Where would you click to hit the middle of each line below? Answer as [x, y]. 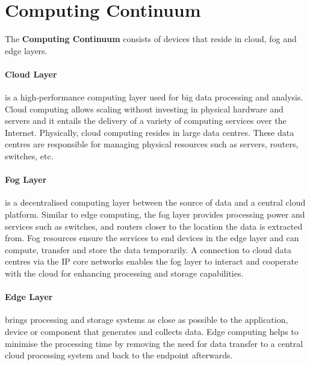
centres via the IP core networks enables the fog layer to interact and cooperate [152, 261]
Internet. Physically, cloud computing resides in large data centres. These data [150, 132]
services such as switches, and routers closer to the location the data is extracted [154, 226]
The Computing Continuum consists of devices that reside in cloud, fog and [151, 39]
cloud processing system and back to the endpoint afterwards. [119, 355]
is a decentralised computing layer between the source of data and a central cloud [155, 202]
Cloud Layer [31, 74]
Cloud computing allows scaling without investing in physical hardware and [144, 109]
